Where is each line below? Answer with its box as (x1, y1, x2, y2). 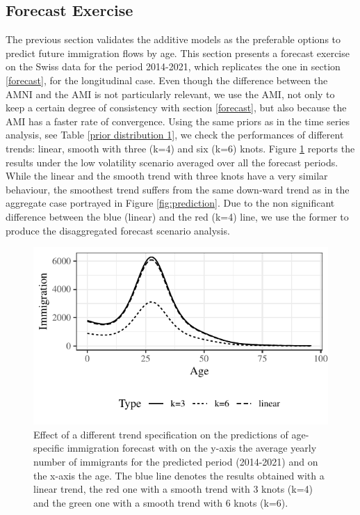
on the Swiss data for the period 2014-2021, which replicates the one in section (6, 59, 341, 74)
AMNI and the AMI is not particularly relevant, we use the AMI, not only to (6, 86, 335, 101)
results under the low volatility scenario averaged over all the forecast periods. (6, 154, 338, 169)
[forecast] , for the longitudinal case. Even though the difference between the (6, 72, 328, 87)
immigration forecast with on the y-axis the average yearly (67, 441, 317, 455)
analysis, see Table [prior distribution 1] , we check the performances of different (6, 127, 344, 142)
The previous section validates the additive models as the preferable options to (6, 32, 341, 47)
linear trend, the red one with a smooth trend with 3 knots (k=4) (33, 482, 313, 496)
